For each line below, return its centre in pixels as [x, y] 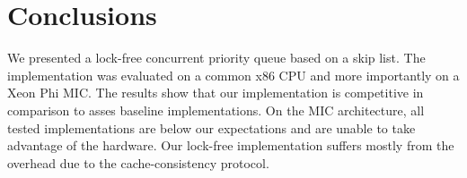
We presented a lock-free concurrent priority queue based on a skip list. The [216, 58]
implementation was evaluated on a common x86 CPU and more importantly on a [233, 75]
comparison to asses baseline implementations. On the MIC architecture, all [216, 110]
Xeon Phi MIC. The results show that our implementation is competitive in [216, 93]
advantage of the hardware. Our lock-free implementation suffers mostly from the [231, 145]
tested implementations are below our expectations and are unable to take [211, 127]
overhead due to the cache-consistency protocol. [138, 162]
